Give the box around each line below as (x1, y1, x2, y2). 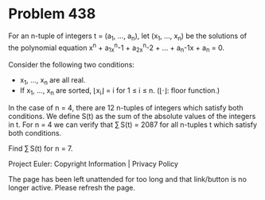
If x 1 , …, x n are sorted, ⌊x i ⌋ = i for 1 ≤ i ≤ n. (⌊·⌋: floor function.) (19, 85, 220, 97)
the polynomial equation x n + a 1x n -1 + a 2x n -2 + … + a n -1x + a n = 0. (8, 41, 225, 54)
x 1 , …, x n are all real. (19, 75, 86, 87)
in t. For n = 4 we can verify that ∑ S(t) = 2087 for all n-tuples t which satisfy (8, 120, 257, 129)
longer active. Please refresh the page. (8, 183, 136, 192)
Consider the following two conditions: (8, 60, 135, 70)
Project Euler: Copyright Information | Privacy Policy (8, 159, 179, 168)
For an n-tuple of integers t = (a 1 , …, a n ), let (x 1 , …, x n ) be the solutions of (8, 31, 247, 42)
